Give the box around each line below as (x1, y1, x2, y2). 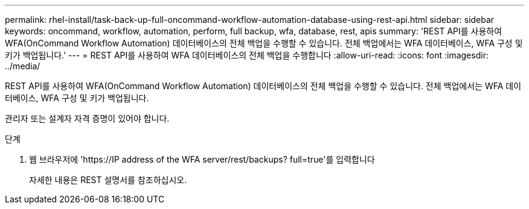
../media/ (5, 61, 40, 71)
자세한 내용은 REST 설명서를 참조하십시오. (29, 175, 187, 185)
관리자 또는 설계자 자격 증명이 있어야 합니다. (5, 113, 170, 123)
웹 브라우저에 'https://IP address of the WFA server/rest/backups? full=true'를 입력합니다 (29, 154, 375, 164)
